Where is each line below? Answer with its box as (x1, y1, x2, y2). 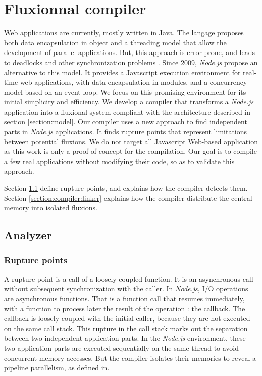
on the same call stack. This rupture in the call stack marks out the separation (4, 323, 248, 333)
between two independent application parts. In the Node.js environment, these (4, 333, 246, 343)
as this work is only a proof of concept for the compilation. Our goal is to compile (4, 146, 257, 156)
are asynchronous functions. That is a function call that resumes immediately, (4, 293, 245, 303)
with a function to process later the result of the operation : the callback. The (4, 303, 245, 313)
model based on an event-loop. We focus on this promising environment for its (4, 86, 246, 97)
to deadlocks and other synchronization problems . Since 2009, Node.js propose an (4, 57, 258, 67)
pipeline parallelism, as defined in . (4, 362, 110, 373)
